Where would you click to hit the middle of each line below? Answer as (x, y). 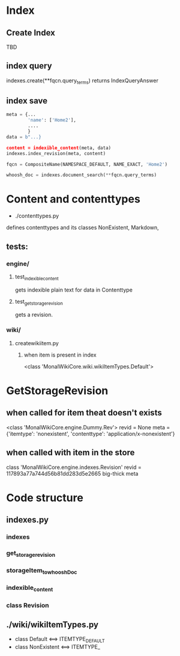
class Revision (28, 605)
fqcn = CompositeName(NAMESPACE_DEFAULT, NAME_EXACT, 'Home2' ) (87, 164)
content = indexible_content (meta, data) (59, 148)
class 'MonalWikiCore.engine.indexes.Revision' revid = (74, 467)
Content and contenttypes (73, 199)
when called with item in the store (70, 452)
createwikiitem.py (37, 343)
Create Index (31, 33)
